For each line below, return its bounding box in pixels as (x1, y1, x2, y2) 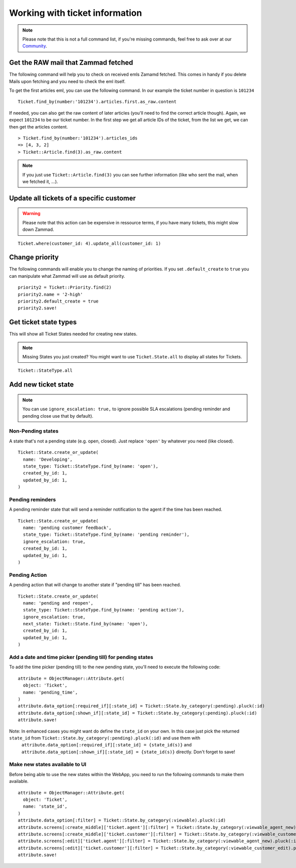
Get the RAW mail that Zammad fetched (9, 58, 133, 67)
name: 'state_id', (23, 804, 68, 809)
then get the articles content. (9, 124, 68, 130)
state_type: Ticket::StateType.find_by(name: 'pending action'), (23, 607, 185, 613)
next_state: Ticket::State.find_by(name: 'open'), (23, 621, 148, 627)
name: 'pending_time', (23, 690, 78, 695)
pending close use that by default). (22, 413, 94, 419)
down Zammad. (22, 226, 54, 232)
